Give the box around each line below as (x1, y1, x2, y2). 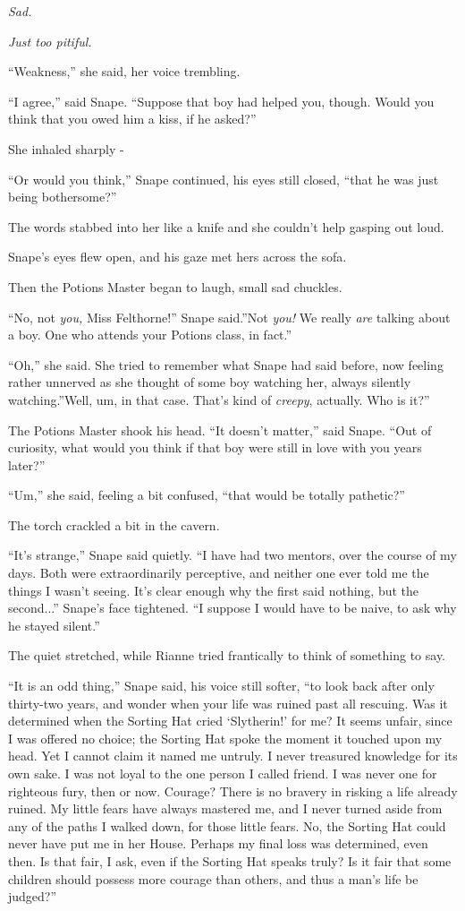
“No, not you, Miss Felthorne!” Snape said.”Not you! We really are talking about (8, 307, 451, 326)
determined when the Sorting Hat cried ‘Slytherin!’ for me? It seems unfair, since (8, 711, 452, 730)
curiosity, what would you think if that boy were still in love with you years (8, 438, 422, 457)
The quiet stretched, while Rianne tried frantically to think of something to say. (8, 646, 446, 665)
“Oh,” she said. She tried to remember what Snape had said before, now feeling (8, 355, 444, 374)
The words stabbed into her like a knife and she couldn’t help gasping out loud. (8, 217, 444, 236)
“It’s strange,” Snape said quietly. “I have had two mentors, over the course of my (8, 546, 457, 564)
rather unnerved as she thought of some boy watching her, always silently (8, 373, 411, 391)
